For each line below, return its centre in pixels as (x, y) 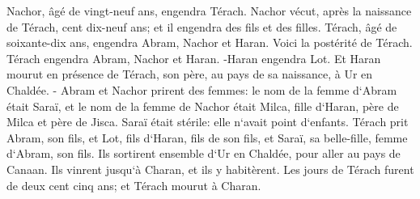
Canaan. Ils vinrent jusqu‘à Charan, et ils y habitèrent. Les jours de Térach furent (210, 169)
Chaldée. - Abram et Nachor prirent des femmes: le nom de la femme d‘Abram (202, 89)
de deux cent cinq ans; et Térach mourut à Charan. (134, 185)
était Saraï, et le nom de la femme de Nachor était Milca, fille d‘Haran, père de (203, 106)
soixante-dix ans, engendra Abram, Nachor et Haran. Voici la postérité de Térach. (210, 42)
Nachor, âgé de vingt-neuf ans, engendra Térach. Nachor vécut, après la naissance (209, 11)
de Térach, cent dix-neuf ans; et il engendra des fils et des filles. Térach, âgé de (202, 26)
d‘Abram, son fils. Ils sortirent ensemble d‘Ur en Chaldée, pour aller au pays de (204, 153)
